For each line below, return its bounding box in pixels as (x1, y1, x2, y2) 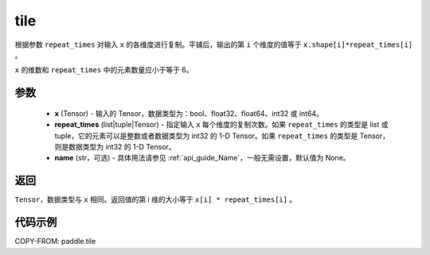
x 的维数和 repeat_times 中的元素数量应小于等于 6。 (14, 65, 194, 75)
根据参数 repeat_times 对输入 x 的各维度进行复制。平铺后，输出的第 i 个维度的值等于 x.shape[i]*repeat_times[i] (14, 40, 413, 49)
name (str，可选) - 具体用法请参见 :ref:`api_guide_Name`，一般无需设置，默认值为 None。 (54, 153, 350, 163)
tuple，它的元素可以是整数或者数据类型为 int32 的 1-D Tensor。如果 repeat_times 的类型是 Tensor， (54, 131, 390, 141)
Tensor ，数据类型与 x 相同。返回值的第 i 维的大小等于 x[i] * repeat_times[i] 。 (14, 195, 297, 204)
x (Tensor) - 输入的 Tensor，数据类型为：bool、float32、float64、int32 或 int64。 (54, 108, 324, 118)
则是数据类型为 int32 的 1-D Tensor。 (54, 141, 176, 151)
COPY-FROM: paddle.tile (14, 237, 96, 246)
